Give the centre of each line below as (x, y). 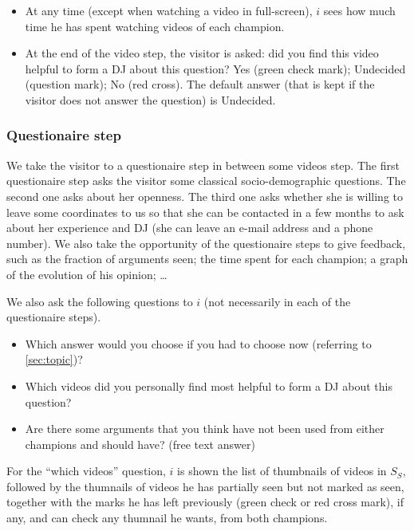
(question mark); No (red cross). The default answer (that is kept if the (200, 84)
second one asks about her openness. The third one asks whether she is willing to (205, 196)
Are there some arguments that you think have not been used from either (205, 429)
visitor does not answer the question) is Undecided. (150, 99)
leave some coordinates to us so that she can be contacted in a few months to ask (205, 212)
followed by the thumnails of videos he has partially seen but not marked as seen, (205, 486)
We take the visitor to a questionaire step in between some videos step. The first (203, 165)
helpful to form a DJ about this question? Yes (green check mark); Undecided (215, 68)
